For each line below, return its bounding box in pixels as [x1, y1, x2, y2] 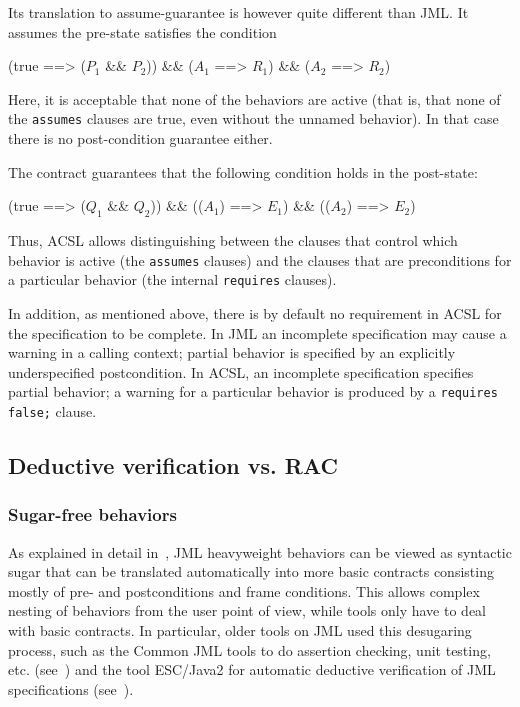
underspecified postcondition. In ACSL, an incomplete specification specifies [8, 361, 474, 382]
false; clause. [8, 400, 97, 421]
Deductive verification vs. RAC [8, 450, 338, 480]
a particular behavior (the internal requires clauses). [8, 269, 337, 290]
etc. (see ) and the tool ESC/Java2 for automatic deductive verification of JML [8, 659, 496, 680]
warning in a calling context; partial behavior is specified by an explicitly [8, 342, 456, 363]
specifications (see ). [8, 678, 134, 699]
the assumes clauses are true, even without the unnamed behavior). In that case [8, 108, 499, 129]
